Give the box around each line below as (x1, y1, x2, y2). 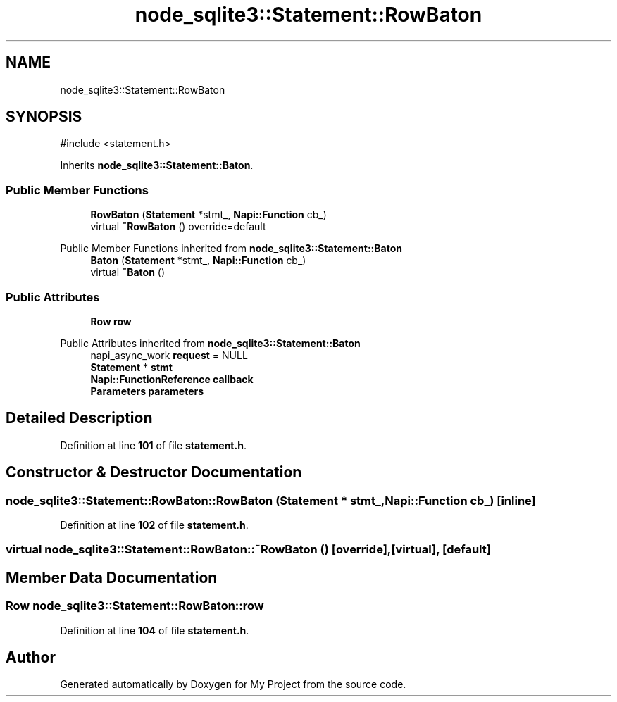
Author (6, 648, 56, 667)
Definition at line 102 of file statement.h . (60, 519, 249, 531)
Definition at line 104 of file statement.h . (60, 624, 249, 637)
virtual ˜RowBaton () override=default (90, 220, 266, 233)
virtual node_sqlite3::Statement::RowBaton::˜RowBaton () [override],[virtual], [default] (6, 542, 491, 557)
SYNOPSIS (6, 108, 82, 126)
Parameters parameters (90, 384, 204, 397)
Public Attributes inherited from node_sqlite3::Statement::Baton (60, 337, 361, 349)
